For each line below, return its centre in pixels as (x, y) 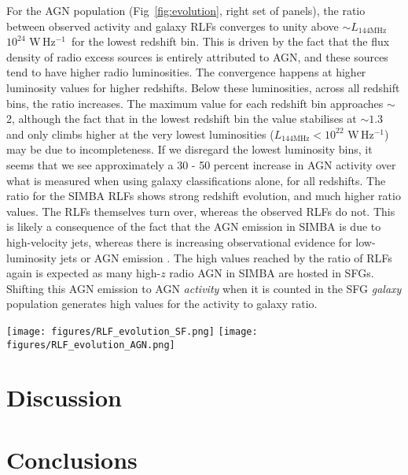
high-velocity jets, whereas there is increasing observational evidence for (179, 241)
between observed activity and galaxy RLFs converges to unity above (173, 26)
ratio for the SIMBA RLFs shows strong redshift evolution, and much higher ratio (204, 196)
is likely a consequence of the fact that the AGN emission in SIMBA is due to (194, 226)
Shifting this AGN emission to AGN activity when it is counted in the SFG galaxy (204, 288)
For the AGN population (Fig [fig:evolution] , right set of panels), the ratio (186, 10)
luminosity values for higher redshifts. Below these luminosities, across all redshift (203, 87)
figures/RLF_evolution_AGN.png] (91, 345)
